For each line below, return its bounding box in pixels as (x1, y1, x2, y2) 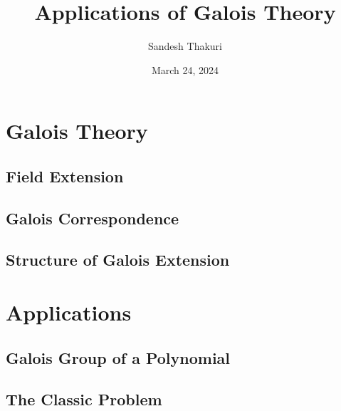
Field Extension (6, 165, 124, 187)
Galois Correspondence (6, 207, 179, 229)
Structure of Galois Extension (6, 249, 230, 271)
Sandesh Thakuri (148, 38, 222, 53)
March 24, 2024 (151, 62, 219, 77)
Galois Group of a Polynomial (6, 346, 231, 368)
